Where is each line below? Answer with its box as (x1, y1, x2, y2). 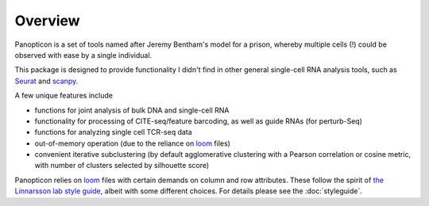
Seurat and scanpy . (14, 76, 79, 86)
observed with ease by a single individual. (14, 50, 153, 59)
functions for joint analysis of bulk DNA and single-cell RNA (34, 105, 230, 115)
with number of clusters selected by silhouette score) (34, 161, 210, 170)
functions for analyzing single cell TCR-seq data (34, 128, 192, 137)
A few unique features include (14, 91, 113, 101)
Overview (14, 12, 80, 29)
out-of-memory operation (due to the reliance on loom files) (34, 139, 230, 148)
